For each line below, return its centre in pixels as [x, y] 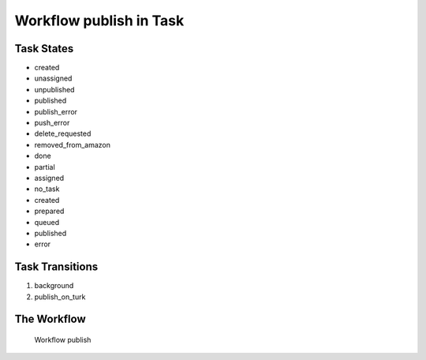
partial [45, 167]
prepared [49, 211]
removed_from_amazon [72, 144]
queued [47, 222]
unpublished [54, 89]
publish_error [56, 111]
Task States [44, 49]
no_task [47, 189]
